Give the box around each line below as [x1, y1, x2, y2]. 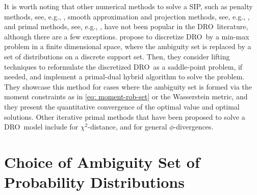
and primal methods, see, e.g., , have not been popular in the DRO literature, [4, 21, 248, 32]
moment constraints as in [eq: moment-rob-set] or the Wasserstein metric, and [4, 91, 248, 102]
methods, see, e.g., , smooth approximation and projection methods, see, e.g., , [4, 11, 250, 21]
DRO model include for [4, 121, 79, 132]
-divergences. [173, 121, 214, 132]
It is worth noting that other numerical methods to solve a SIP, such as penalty [4, 1, 253, 11]
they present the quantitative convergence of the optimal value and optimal [4, 101, 240, 112]
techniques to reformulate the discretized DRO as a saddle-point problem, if [4, 61, 243, 72]
